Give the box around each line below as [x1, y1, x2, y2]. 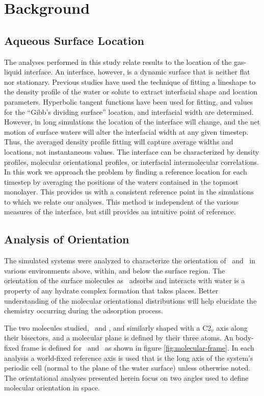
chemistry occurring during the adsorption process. [4, 305, 163, 316]
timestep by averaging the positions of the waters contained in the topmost [4, 176, 239, 187]
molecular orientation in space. [4, 382, 100, 393]
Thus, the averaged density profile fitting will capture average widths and [4, 136, 233, 147]
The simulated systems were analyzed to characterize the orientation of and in [4, 255, 256, 266]
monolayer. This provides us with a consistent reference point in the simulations [4, 186, 254, 197]
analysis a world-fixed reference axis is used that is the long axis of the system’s [4, 352, 253, 363]
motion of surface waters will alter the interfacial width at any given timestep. [4, 126, 249, 137]
